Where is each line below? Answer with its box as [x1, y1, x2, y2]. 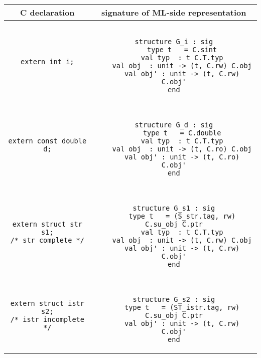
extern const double [8, 137, 87, 145]
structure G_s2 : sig [133, 295, 215, 303]
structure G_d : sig [135, 121, 213, 129]
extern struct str [12, 220, 82, 228]
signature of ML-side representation [101, 7, 246, 18]
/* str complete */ [10, 236, 84, 244]
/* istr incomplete [10, 315, 84, 323]
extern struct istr [10, 299, 84, 307]
